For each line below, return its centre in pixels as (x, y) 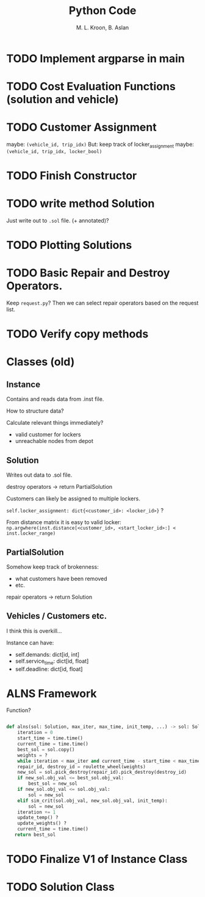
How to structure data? (35, 411)
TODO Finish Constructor (72, 176)
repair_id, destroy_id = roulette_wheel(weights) (82, 766)
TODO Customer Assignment (81, 127)
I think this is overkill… (34, 631)
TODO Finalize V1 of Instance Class (97, 859)
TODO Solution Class (60, 887)
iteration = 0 (35, 733)
